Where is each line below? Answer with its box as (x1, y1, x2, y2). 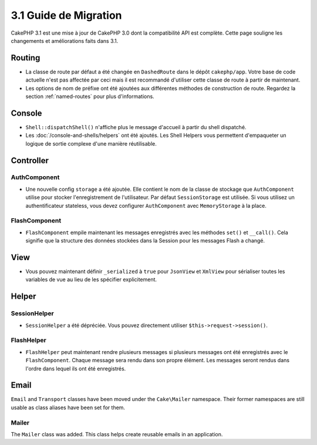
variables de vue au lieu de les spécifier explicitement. (25, 276, 157, 283)
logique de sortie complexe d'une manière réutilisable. (25, 140, 157, 147)
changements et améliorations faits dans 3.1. (11, 37, 119, 44)
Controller (11, 156, 49, 166)
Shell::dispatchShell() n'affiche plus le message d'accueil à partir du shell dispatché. (25, 123, 247, 130)
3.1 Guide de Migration (11, 9, 123, 22)
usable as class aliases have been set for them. (11, 404, 126, 411)
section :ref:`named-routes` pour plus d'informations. (25, 93, 155, 100)
